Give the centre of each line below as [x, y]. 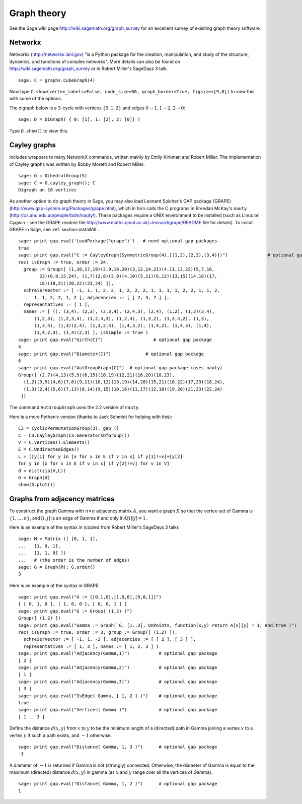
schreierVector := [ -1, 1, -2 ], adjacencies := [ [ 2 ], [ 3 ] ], [110, 639]
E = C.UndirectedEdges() [49, 449]
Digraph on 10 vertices [48, 190]
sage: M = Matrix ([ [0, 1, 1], [58, 539]
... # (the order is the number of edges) [74, 560]
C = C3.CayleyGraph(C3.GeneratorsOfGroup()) [74, 435]
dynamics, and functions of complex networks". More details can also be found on [95, 61]
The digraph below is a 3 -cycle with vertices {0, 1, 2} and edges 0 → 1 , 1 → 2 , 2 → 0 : [97, 108]
